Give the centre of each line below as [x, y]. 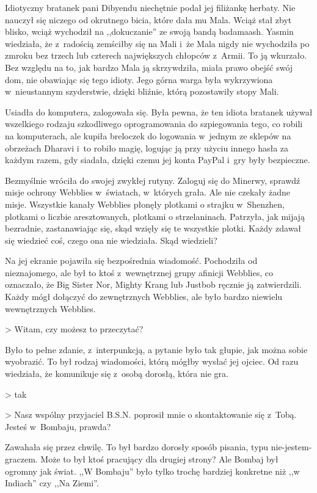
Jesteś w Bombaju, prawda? [58, 426]
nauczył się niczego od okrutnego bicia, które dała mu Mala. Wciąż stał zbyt [148, 19]
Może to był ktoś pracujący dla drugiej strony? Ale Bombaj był [159, 459]
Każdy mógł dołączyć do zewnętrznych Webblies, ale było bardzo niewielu [144, 297]
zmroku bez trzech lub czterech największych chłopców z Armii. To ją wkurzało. [156, 55]
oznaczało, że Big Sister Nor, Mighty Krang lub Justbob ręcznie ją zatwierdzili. [153, 284]
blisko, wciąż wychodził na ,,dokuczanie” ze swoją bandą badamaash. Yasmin [149, 31]
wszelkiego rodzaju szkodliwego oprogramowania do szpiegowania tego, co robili [154, 124]
